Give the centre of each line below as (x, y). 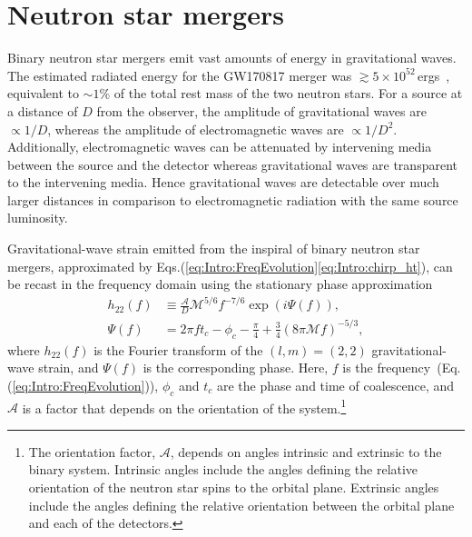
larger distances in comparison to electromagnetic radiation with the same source (233, 199)
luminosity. (38, 218)
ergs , (433, 75)
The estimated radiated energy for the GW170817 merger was (180, 75)
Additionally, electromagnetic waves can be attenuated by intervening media (220, 147)
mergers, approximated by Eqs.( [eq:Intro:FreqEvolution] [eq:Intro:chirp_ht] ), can (230, 266)
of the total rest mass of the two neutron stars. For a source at (288, 93)
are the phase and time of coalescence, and (335, 385)
